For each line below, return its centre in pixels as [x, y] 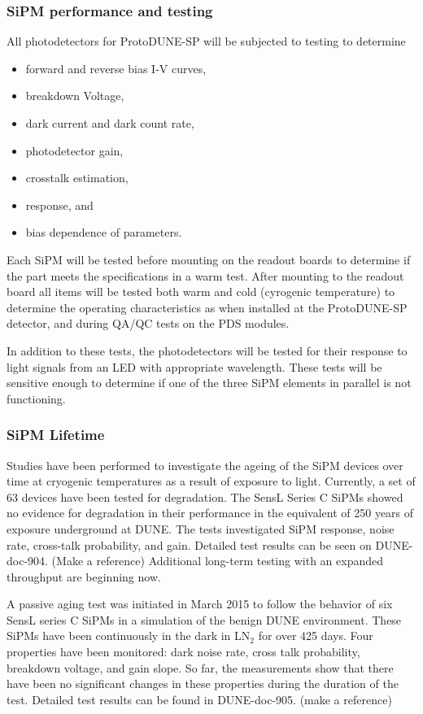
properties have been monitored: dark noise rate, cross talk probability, [183, 652]
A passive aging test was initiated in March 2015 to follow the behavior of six [200, 604]
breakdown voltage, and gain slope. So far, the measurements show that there [200, 667]
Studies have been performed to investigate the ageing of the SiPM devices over [205, 465]
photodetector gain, [74, 150]
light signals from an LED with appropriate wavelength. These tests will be [194, 366]
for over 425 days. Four [316, 636]
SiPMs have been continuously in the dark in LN [129, 636]
